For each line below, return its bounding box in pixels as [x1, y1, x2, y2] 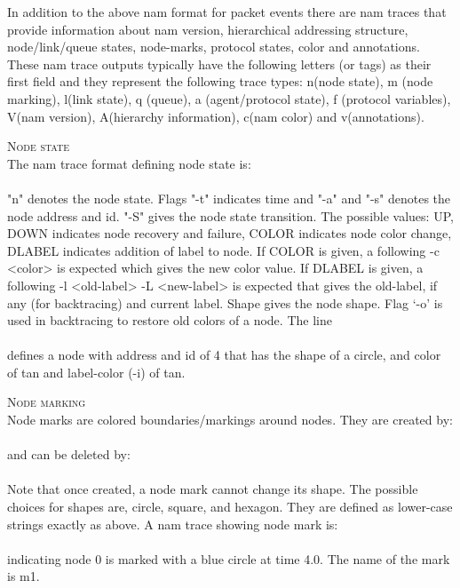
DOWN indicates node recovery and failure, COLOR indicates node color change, [7, 224, 452, 242]
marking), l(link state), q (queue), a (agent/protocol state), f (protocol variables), [7, 89, 451, 107]
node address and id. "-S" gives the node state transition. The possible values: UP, [7, 206, 454, 225]
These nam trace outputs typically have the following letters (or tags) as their [7, 54, 432, 73]
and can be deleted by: [7, 445, 131, 464]
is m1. [7, 567, 40, 585]
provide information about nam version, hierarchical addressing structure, [7, 20, 408, 38]
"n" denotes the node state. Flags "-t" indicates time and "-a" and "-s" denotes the [7, 188, 451, 207]
